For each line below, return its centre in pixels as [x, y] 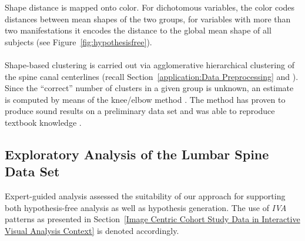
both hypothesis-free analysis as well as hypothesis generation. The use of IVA [146, 207]
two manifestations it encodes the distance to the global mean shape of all [138, 30]
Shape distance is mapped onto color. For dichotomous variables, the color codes [150, 7]
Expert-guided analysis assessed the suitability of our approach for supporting [145, 196]
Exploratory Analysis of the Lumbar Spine [137, 154]
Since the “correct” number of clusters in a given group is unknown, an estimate [149, 88]
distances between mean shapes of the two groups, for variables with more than [148, 19]
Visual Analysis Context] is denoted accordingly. [92, 230]
